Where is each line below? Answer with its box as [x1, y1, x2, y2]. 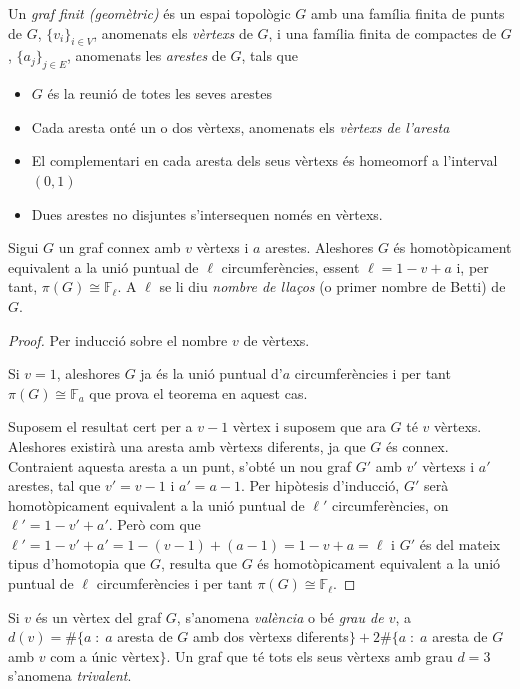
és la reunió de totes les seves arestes [47, 83, 273, 104]
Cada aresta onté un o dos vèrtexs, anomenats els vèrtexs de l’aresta [31, 116, 450, 137]
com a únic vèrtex [50, 645, 160, 666]
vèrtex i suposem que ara [232, 416, 386, 437]
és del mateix [419, 533, 501, 554]
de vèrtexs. [243, 329, 310, 350]
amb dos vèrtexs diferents [193, 626, 349, 647]
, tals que [241, 45, 298, 66]
